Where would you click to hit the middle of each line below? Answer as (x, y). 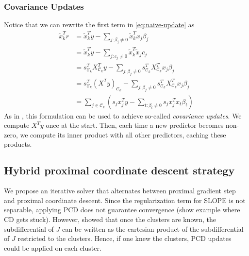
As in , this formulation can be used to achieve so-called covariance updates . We (123, 115)
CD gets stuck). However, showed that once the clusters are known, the (110, 219)
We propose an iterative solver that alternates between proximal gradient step (120, 191)
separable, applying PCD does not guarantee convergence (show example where (122, 210)
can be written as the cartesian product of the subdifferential (153, 229)
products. (18, 144)
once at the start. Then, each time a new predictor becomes (135, 125)
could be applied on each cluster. (53, 247)
